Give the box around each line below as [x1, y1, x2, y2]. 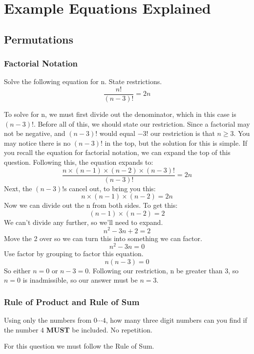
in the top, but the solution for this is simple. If [105, 137, 248, 148]
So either [4, 265, 31, 275]
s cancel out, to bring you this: [64, 183, 156, 193]
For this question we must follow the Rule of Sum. [4, 341, 154, 351]
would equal [99, 128, 135, 138]
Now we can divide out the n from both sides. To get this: [4, 200, 178, 210]
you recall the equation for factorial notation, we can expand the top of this [4, 147, 231, 157]
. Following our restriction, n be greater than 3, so [88, 265, 239, 275]
